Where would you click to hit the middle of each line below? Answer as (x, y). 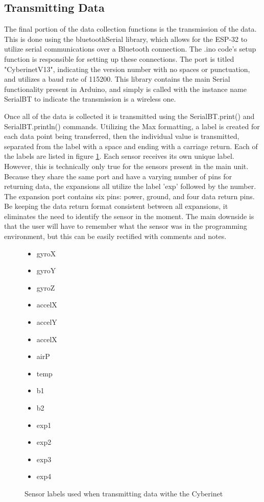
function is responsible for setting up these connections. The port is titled (119, 58)
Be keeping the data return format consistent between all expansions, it (116, 206)
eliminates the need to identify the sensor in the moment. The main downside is (129, 216)
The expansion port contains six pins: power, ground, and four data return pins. (129, 196)
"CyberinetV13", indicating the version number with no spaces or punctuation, (127, 69)
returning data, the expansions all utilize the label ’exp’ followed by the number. (130, 186)
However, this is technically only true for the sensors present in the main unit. (126, 166)
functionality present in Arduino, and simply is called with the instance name (125, 89)
